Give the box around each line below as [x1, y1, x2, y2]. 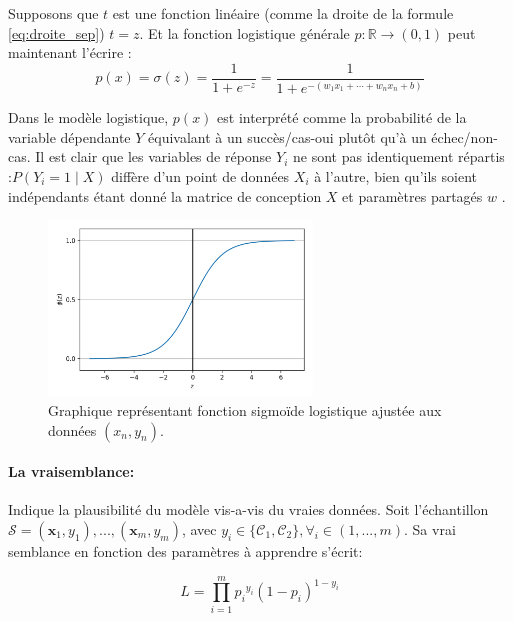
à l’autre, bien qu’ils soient [314, 165, 477, 186]
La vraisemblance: [8, 461, 135, 482]
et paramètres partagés [342, 185, 483, 206]
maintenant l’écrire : [8, 42, 132, 63]
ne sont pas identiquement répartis [292, 146, 505, 167]
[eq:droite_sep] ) [8, 22, 105, 43]
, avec [181, 518, 217, 539]
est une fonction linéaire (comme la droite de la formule [112, 3, 454, 23]
